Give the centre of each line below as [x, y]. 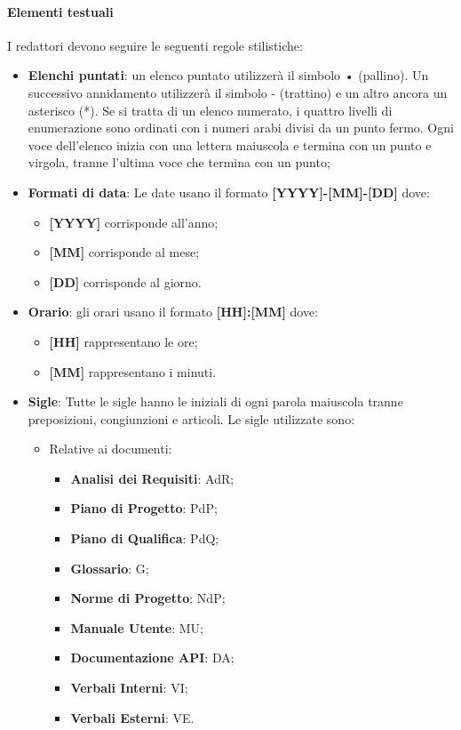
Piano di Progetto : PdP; [144, 508]
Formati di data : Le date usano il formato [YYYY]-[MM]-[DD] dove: [229, 192]
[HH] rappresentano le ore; [123, 341]
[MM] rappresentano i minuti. [133, 371]
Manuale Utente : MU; [137, 627]
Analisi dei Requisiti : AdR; [152, 478]
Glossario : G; [110, 568]
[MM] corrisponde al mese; [124, 252]
